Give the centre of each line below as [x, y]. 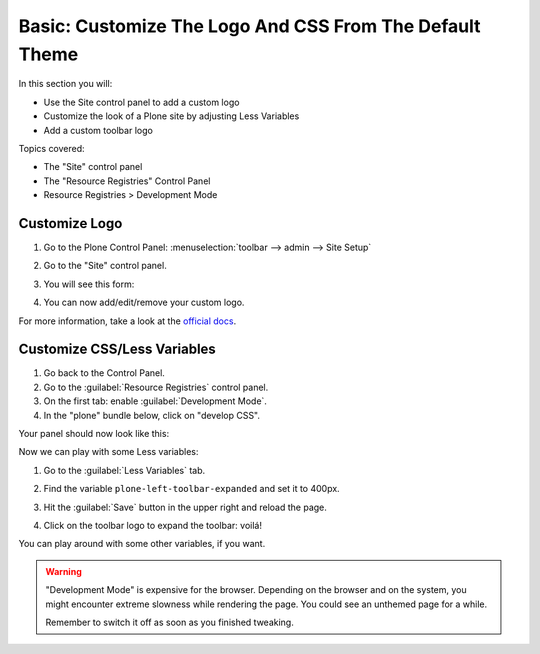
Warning [63, 571]
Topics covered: [51, 148]
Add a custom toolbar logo [98, 130]
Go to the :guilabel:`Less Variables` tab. [124, 470]
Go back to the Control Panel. [104, 373]
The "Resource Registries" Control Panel [127, 181]
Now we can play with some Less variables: [108, 452]
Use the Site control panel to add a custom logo [141, 102]
